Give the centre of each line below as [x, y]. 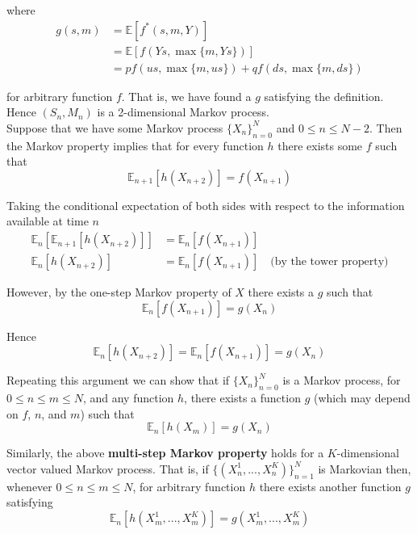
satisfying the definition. [324, 96]
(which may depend [362, 398]
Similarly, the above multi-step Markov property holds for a [165, 453]
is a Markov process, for [342, 380]
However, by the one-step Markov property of [119, 292]
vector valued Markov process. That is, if [108, 468]
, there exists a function [242, 398]
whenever [29, 486]
